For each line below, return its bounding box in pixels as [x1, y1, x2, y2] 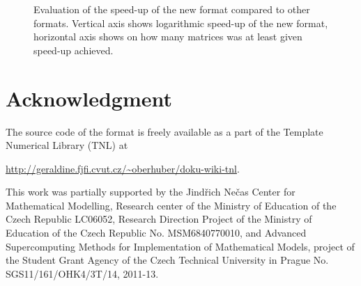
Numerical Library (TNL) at [6, 138, 128, 152]
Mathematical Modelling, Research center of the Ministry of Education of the [6, 198, 337, 212]
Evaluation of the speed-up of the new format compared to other [33, 2, 310, 16]
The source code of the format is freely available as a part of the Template [6, 124, 323, 138]
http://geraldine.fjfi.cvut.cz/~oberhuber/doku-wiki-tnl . [6, 161, 240, 175]
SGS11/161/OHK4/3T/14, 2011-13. [6, 266, 159, 280]
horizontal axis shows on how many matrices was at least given [33, 29, 302, 44]
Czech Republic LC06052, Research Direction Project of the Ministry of [6, 212, 312, 226]
